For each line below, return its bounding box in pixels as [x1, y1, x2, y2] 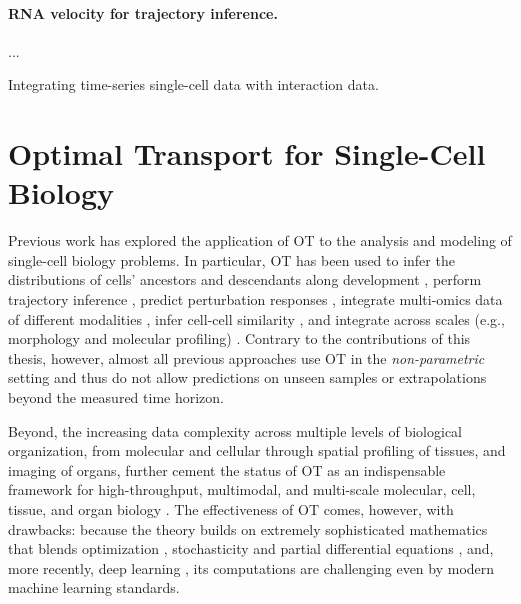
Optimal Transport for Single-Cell [8, 133, 486, 174]
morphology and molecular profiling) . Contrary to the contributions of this [8, 328, 471, 349]
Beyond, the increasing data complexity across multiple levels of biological [8, 420, 463, 441]
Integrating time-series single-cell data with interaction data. [8, 74, 379, 95]
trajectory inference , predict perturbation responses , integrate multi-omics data [8, 289, 503, 310]
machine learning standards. [8, 577, 180, 598]
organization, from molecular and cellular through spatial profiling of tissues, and [8, 440, 506, 461]
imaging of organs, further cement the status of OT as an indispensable [8, 459, 446, 480]
